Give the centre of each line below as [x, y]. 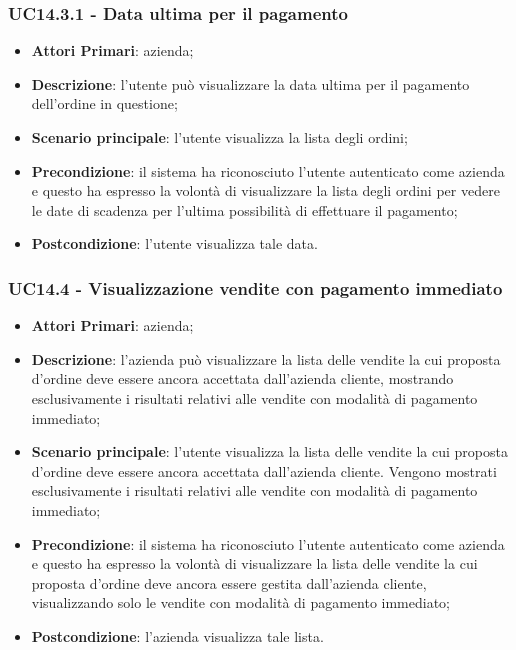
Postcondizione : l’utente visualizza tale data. [174, 243]
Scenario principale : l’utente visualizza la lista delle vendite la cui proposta [269, 451]
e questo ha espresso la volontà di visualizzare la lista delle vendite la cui [254, 563]
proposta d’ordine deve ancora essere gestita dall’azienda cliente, [229, 582]
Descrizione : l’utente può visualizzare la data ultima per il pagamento [250, 83]
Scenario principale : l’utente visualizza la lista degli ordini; [219, 137]
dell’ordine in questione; [104, 103]
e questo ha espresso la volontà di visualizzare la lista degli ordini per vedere [265, 190]
